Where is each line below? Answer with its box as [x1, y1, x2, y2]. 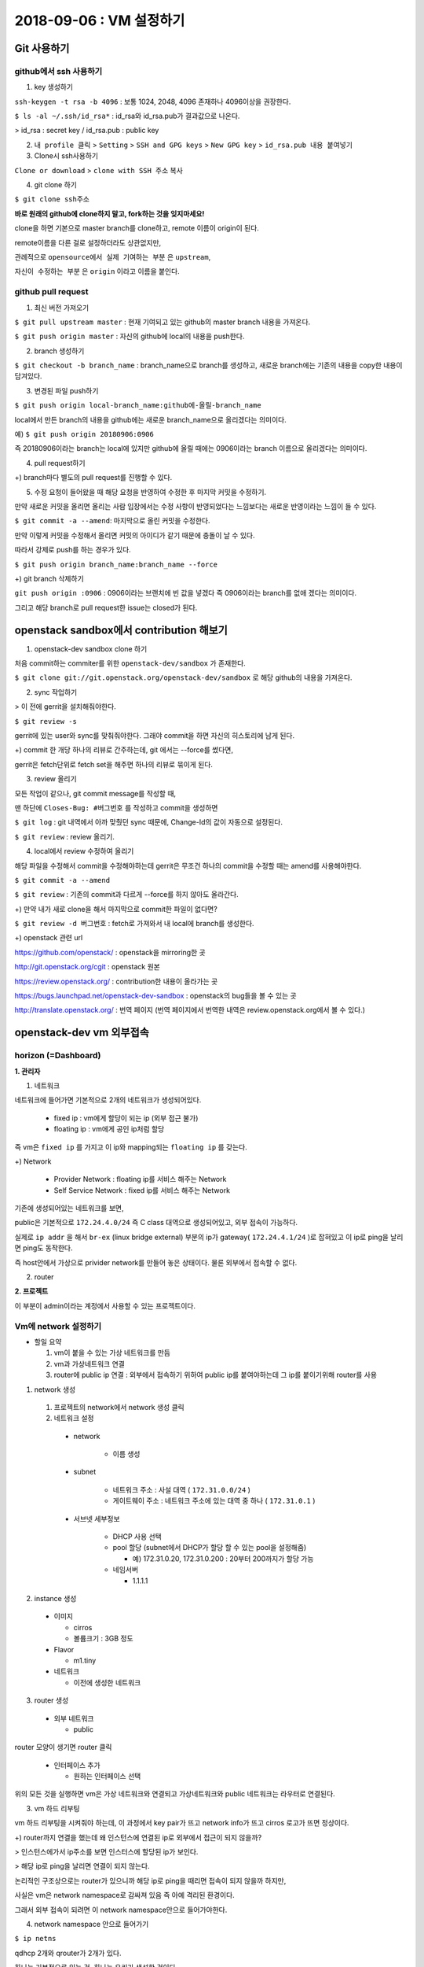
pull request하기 [34, 458, 86, 467]
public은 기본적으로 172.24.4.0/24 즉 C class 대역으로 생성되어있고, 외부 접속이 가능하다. [14, 1218, 298, 1227]
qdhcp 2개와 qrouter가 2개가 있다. [14, 1948, 122, 1958]
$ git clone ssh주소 [14, 195, 90, 204]
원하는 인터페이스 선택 [73, 1771, 141, 1781]
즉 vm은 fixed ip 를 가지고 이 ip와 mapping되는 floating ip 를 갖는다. [14, 1142, 247, 1152]
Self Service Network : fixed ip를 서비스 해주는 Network [53, 1185, 231, 1195]
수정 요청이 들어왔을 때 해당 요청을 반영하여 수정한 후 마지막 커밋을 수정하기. [34, 487, 267, 496]
